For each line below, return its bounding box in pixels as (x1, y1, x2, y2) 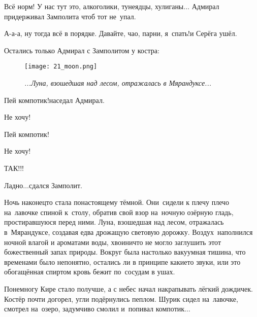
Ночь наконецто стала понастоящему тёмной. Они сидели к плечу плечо (4, 197, 230, 207)
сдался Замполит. (29, 180, 82, 190)
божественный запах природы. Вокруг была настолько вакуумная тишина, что (4, 246, 246, 257)
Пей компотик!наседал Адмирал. (4, 94, 105, 105)
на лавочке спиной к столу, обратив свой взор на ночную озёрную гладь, (4, 206, 234, 217)
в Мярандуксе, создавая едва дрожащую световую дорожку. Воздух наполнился (4, 226, 253, 237)
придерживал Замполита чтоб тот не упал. (4, 11, 136, 21)
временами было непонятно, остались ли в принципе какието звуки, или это (4, 256, 241, 267)
